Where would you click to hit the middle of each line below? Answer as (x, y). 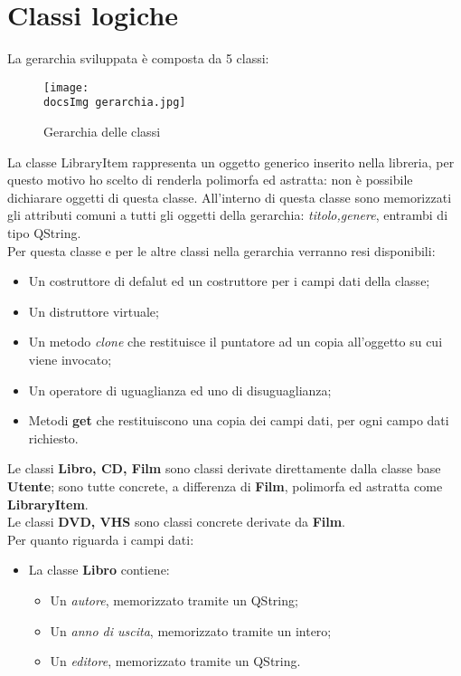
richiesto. (53, 438)
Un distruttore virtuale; (94, 311)
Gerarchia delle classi (102, 132)
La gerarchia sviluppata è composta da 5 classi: (138, 58)
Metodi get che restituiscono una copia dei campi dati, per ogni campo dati (239, 420)
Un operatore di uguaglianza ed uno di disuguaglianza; (180, 390)
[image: (66, 87)
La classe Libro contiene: (99, 570)
